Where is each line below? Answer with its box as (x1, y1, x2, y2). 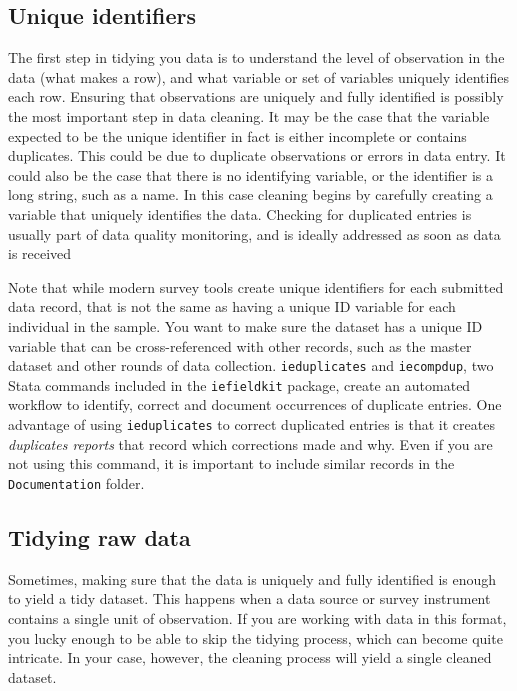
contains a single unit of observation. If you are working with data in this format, (8, 607, 507, 628)
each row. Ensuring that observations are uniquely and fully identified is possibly (8, 86, 504, 107)
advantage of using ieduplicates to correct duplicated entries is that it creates (8, 414, 495, 435)
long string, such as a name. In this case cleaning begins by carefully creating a (8, 184, 493, 205)
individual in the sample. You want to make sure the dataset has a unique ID (8, 315, 483, 336)
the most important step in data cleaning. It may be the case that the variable (8, 105, 490, 126)
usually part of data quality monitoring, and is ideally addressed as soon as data (8, 223, 501, 244)
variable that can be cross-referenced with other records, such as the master (8, 335, 472, 356)
